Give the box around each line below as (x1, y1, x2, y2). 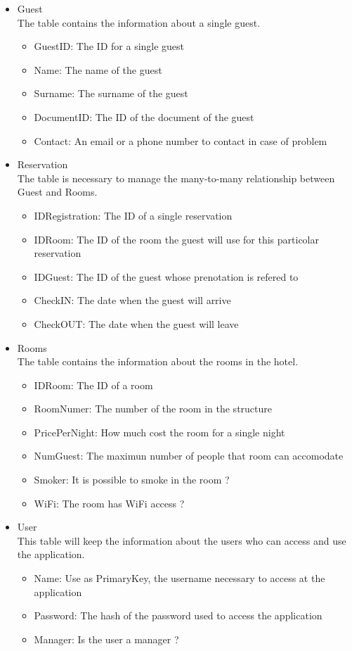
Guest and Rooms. (17, 184, 98, 199)
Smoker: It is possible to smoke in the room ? (34, 472, 230, 487)
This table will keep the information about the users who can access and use (17, 533, 346, 548)
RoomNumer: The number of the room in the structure (34, 401, 273, 416)
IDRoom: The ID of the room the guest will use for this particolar (34, 232, 319, 246)
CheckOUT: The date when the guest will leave (34, 316, 239, 331)
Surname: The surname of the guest (34, 86, 188, 101)
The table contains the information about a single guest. (17, 15, 261, 30)
